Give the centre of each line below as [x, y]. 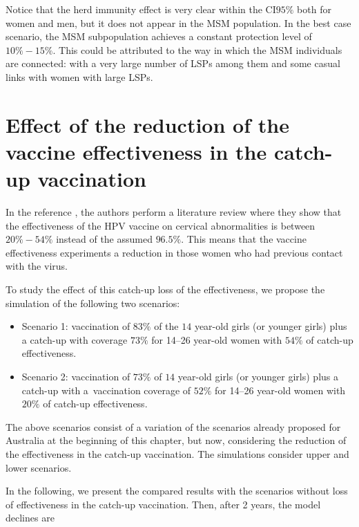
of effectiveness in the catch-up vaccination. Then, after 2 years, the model [163, 504]
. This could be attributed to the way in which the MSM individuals [197, 49]
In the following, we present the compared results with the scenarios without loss [177, 491]
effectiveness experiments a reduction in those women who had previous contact [174, 252]
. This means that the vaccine [244, 239]
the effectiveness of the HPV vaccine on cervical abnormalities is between [161, 225]
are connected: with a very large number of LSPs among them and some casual [173, 63]
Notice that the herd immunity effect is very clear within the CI [141, 9]
